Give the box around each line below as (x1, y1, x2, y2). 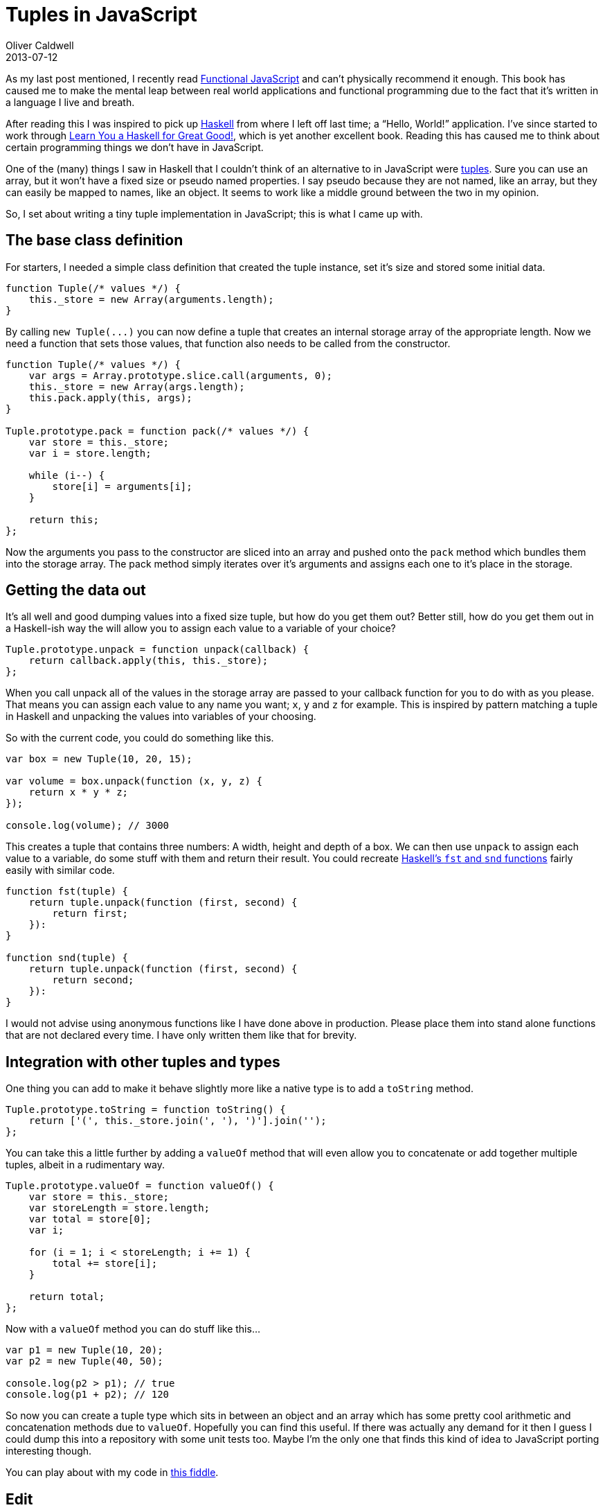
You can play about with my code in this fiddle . (6, 1466, 219, 1479)
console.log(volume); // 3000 (6, 820, 170, 832)
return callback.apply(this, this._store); (28, 655, 269, 667)
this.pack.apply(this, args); (28, 392, 192, 403)
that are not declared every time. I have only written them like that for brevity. (6, 1029, 357, 1042)
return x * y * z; (28, 787, 129, 798)
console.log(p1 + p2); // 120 (6, 1389, 170, 1401)
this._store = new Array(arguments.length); (28, 293, 274, 305)
